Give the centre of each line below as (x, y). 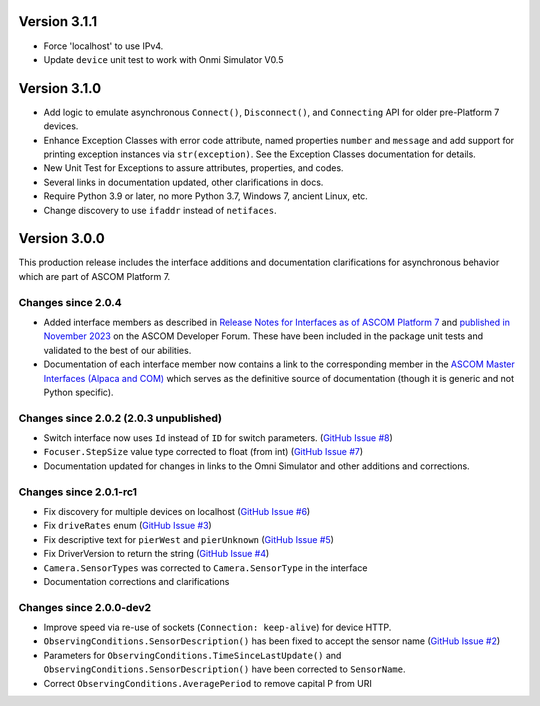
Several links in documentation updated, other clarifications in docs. (183, 182)
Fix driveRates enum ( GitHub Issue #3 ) (127, 526)
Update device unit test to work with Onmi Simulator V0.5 (163, 59)
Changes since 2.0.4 (70, 302)
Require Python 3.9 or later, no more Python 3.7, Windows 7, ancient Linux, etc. (206, 196)
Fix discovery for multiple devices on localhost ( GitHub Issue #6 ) (177, 511)
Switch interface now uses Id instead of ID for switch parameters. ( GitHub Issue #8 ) (218, 438)
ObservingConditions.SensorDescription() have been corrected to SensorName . (224, 669)
